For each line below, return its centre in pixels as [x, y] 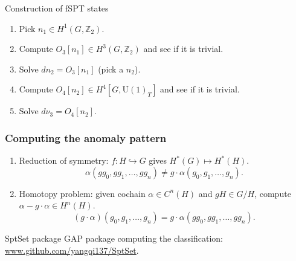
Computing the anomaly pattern [86, 137]
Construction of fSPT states [57, 8]
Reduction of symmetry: [64, 160]
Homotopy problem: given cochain [82, 193]
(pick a [111, 69]
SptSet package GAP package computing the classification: [114, 238]
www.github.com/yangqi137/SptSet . [72, 250]
